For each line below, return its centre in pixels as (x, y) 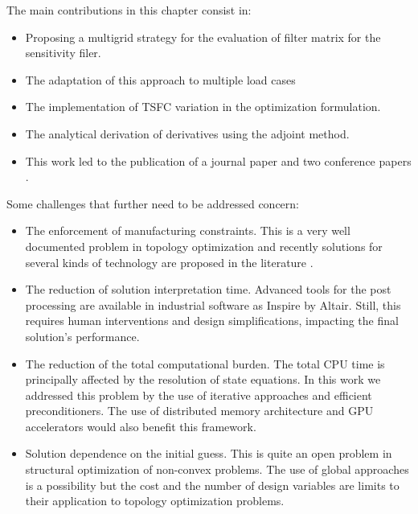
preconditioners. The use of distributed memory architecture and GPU (199, 411)
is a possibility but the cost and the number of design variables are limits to (212, 485)
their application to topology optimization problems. (155, 501)
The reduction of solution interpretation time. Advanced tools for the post (208, 289)
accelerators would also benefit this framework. (141, 426)
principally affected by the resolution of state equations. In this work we (203, 379)
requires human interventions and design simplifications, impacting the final (212, 321)
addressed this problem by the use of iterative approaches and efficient (199, 395)
